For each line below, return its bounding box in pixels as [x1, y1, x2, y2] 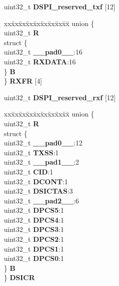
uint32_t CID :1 [4, 166, 54, 176]
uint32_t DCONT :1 [4, 176, 68, 186]
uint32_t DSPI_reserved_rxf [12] [4, 92, 116, 102]
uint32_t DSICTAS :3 [4, 186, 73, 196]
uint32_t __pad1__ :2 [4, 157, 79, 167]
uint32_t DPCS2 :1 [4, 234, 64, 244]
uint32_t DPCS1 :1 [4, 243, 64, 254]
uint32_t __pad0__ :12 [4, 138, 83, 148]
